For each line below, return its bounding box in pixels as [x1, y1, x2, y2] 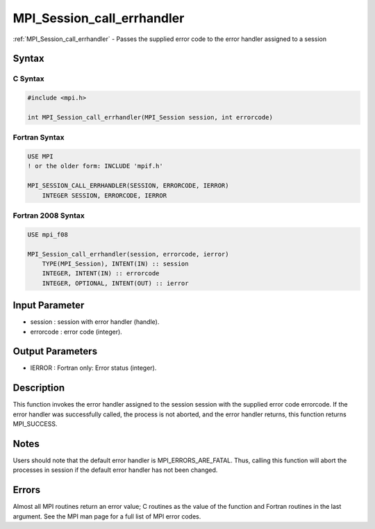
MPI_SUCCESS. [12, 420, 58, 428]
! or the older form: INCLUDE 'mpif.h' [27, 162, 163, 170]
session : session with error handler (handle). [30, 318, 160, 326]
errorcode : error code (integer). [30, 327, 123, 336]
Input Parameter [12, 300, 85, 311]
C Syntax [12, 74, 44, 83]
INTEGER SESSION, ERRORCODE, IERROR [42, 191, 167, 200]
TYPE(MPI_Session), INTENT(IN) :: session [42, 259, 189, 268]
